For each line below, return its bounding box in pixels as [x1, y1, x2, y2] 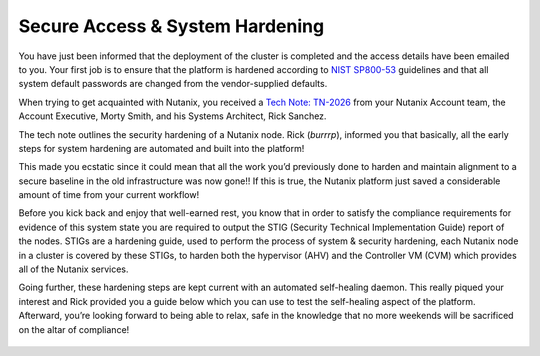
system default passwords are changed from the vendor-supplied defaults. [18, 78, 328, 90]
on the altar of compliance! [18, 323, 130, 335]
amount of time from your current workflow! [18, 189, 200, 201]
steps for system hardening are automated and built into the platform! [18, 142, 305, 154]
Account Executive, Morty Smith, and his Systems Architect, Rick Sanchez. [18, 110, 327, 122]
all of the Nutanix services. [18, 263, 129, 275]
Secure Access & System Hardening [18, 15, 325, 37]
